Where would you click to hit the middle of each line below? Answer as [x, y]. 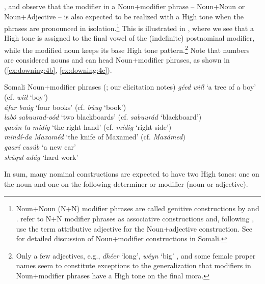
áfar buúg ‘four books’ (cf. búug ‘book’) [65, 107]
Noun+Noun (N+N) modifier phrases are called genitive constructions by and [138, 208]
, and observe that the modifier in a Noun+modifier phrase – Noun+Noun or [125, 6]
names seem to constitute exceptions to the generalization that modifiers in [134, 265]
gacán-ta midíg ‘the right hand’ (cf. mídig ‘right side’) [88, 126]
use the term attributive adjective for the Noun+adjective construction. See [134, 228]
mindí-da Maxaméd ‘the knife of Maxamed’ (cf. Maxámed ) [95, 137]
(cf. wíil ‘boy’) [26, 97]
